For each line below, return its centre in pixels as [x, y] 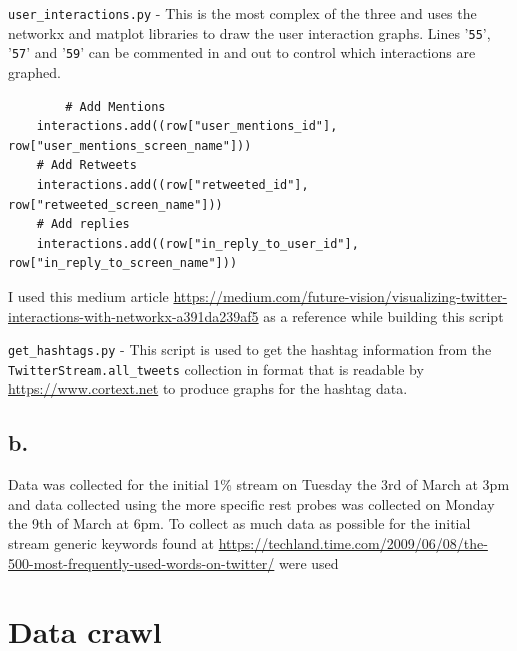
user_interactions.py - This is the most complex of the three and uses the [242, 13]
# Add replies [83, 224]
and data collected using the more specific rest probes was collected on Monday [251, 503]
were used [309, 562]
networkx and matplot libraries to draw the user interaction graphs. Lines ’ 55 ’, [249, 32]
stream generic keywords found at [111, 542]
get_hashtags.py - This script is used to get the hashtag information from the [250, 349]
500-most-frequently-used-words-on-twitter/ [141, 562]
